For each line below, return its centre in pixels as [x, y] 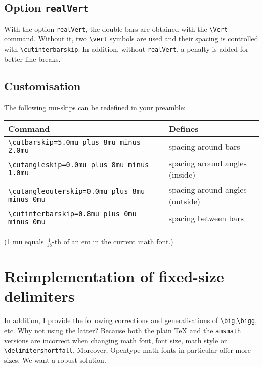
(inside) [182, 175]
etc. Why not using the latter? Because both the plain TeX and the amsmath [123, 330]
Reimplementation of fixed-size [114, 276]
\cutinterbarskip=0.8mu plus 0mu [72, 214]
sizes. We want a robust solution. [55, 360]
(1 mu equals [24, 241]
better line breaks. [32, 58]
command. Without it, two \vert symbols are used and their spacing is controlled [131, 39]
